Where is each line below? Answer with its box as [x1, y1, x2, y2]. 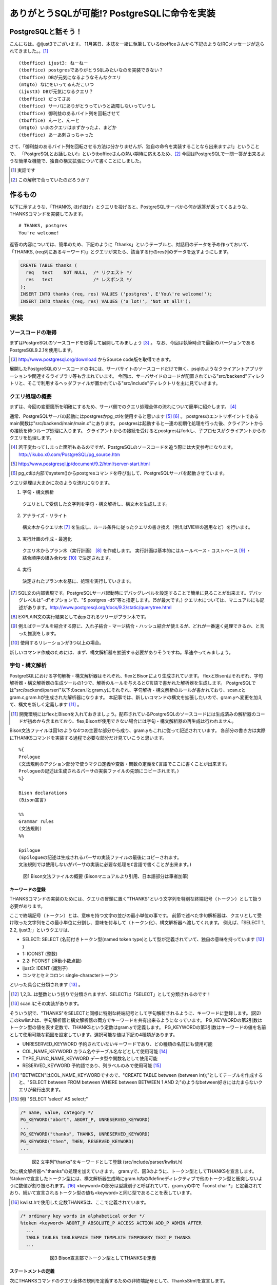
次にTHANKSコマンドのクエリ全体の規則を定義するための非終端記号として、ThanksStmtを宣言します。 [9, 1277, 228, 1283]
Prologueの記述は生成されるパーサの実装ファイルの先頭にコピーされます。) [18, 768, 180, 774]
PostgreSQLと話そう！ [9, 27, 83, 36]
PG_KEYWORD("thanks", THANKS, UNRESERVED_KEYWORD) [20, 1131, 151, 1137]
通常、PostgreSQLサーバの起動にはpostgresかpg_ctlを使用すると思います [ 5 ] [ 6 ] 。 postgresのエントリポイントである [9, 413, 259, 419]
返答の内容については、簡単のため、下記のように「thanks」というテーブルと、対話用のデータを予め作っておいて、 [9, 242, 251, 248]
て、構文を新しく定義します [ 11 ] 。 [9, 702, 82, 708]
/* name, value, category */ [20, 1109, 94, 1115]
